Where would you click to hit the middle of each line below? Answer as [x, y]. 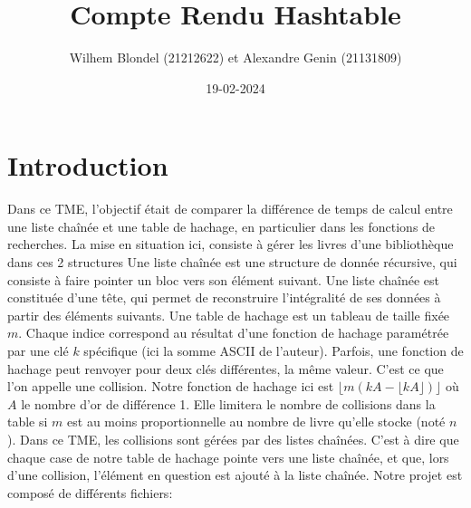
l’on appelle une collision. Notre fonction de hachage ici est [171, 386]
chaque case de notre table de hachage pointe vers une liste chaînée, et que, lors [228, 457]
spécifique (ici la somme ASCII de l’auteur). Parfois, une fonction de [274, 350]
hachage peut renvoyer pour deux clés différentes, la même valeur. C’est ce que [226, 368]
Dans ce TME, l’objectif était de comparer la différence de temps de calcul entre [230, 209]
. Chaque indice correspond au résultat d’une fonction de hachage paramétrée [234, 333]
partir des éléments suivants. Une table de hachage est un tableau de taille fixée [229, 315]
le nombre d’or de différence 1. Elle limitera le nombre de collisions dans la [228, 403]
